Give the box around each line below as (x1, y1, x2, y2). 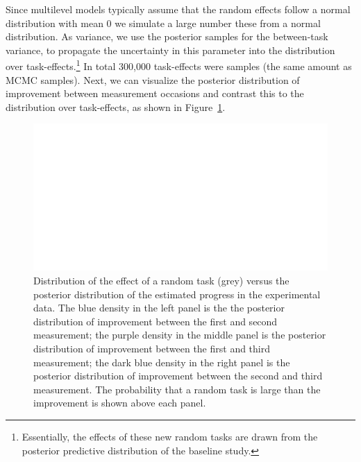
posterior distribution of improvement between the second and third (33, 368, 323, 383)
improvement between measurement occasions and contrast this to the (6, 86, 304, 101)
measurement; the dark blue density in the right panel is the (33, 354, 290, 369)
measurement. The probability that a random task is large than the (33, 382, 321, 396)
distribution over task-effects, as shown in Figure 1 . (6, 99, 226, 114)
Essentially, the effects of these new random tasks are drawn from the (22, 429, 318, 443)
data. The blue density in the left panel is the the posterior (33, 300, 285, 315)
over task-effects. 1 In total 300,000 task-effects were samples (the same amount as (6, 57, 352, 74)
